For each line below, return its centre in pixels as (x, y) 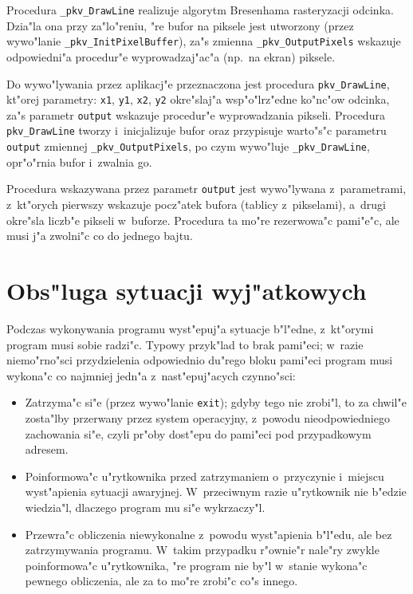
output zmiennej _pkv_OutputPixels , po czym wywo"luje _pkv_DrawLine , (188, 146)
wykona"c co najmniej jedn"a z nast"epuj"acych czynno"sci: (151, 375)
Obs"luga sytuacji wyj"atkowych (187, 290)
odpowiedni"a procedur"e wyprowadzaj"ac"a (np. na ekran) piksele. (171, 56)
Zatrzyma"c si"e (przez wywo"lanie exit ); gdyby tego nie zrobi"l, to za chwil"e (216, 402)
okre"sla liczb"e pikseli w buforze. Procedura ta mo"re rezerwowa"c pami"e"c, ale (203, 220)
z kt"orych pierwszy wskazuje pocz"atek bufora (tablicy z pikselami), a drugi (196, 205)
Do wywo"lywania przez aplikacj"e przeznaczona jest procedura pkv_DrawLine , (198, 83)
